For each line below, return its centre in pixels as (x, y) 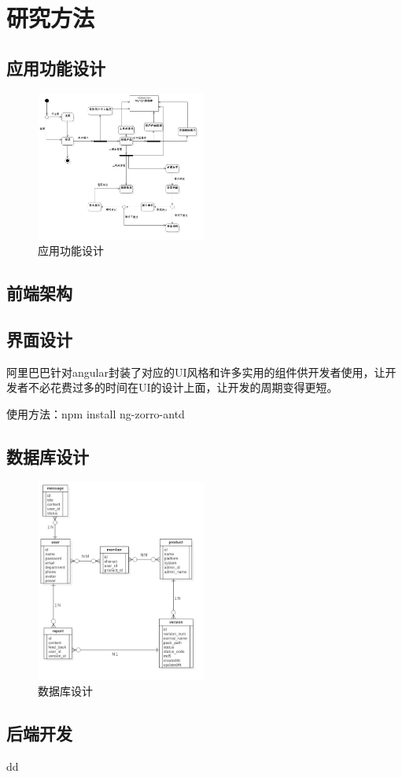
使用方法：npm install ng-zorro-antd (96, 413)
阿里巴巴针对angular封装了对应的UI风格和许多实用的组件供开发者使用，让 (196, 372)
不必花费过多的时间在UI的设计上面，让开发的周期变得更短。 (183, 387)
